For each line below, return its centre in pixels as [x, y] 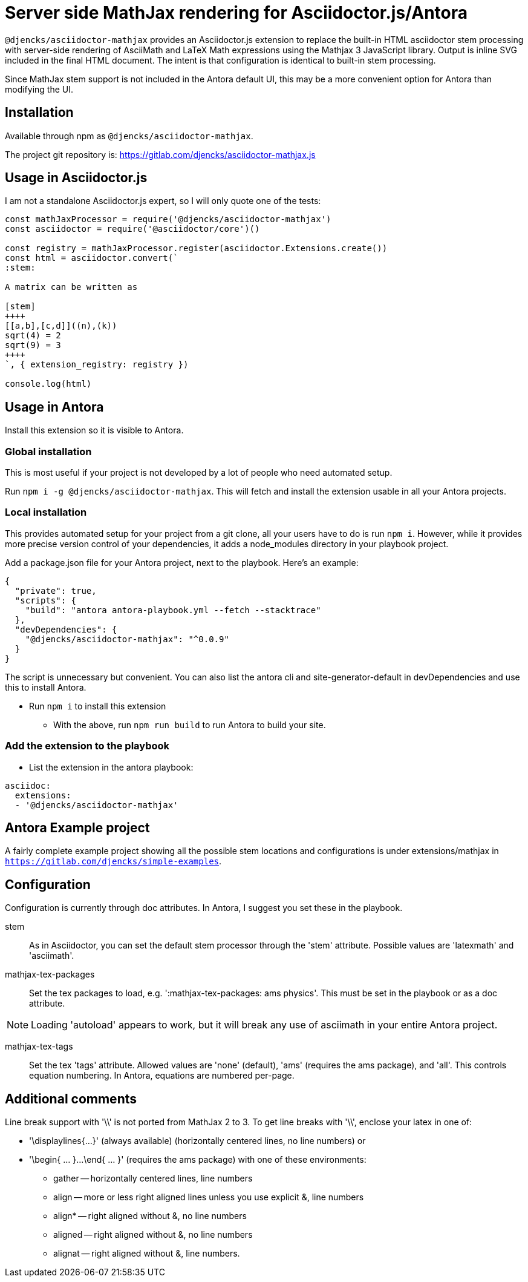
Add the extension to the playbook [87, 746]
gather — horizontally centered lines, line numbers [153, 1178]
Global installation [48, 451]
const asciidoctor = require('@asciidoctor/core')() [132, 229]
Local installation [46, 512]
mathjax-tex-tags [39, 1047]
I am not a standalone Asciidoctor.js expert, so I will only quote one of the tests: [163, 201]
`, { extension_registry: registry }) [97, 365]
